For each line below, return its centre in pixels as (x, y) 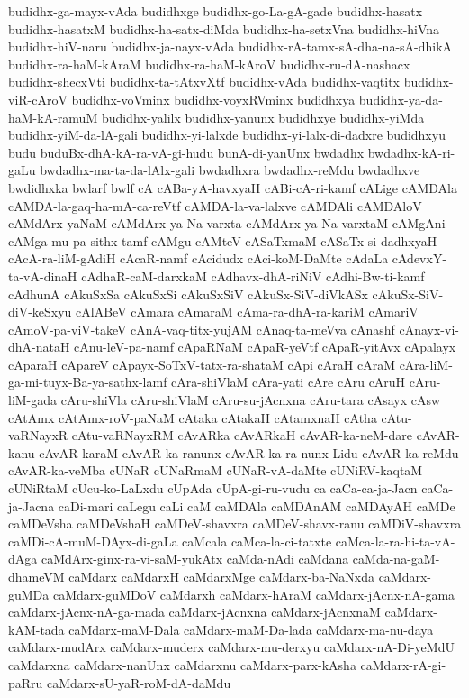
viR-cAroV (38, 99)
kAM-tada (36, 629)
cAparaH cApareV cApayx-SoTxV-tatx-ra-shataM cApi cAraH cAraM (202, 364)
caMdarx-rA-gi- (403, 664)
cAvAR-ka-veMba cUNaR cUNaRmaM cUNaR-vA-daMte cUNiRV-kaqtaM (216, 470)
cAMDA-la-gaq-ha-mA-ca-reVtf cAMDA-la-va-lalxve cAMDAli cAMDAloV (215, 205)
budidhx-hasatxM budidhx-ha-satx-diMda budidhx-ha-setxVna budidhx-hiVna (224, 28)
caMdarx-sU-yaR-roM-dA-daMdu (139, 682)
